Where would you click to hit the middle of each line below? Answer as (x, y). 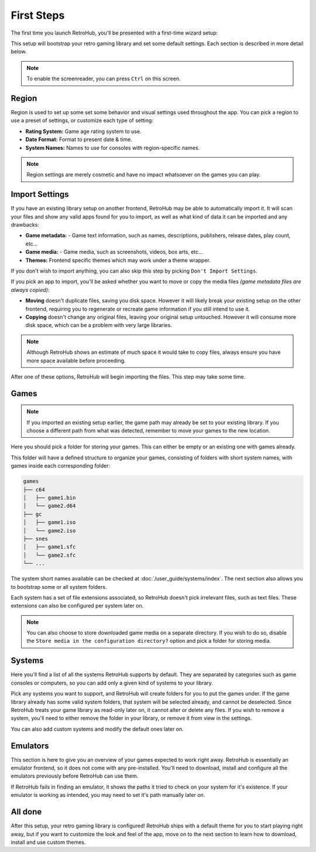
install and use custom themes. (48, 842)
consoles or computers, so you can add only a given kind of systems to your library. (112, 683)
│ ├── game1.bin (49, 498)
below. (19, 52)
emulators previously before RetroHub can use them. (75, 776)
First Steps (38, 15)
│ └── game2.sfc (49, 555)
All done (26, 812)
